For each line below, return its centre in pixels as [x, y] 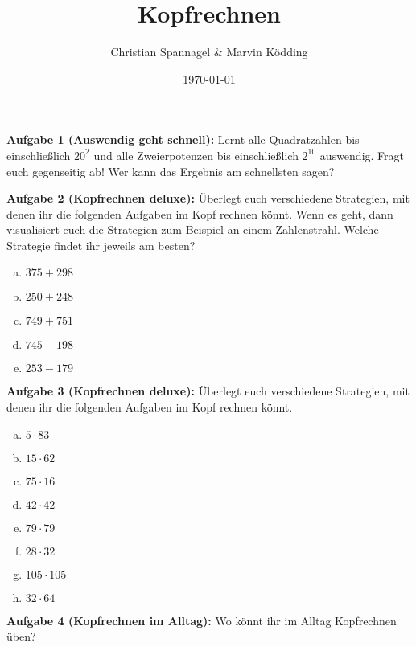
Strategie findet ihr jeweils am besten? [101, 245]
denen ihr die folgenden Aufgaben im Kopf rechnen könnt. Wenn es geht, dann [200, 213]
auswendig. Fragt [362, 155]
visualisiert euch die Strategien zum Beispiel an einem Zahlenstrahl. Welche [193, 229]
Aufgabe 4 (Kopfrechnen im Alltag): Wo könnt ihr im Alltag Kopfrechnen [202, 620]
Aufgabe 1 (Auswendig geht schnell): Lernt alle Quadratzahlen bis [183, 139]
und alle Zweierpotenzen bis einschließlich [196, 155]
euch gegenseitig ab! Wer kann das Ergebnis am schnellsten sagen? [171, 171]
